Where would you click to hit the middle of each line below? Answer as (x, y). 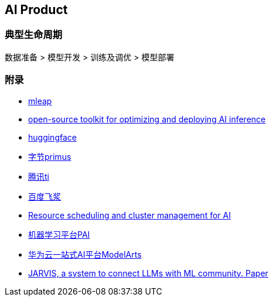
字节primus (50, 156)
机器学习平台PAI (59, 234)
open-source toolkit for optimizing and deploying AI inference (147, 119)
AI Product (36, 10)
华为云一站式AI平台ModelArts (85, 254)
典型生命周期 (34, 35)
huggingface (52, 137)
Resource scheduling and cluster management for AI (129, 215)
